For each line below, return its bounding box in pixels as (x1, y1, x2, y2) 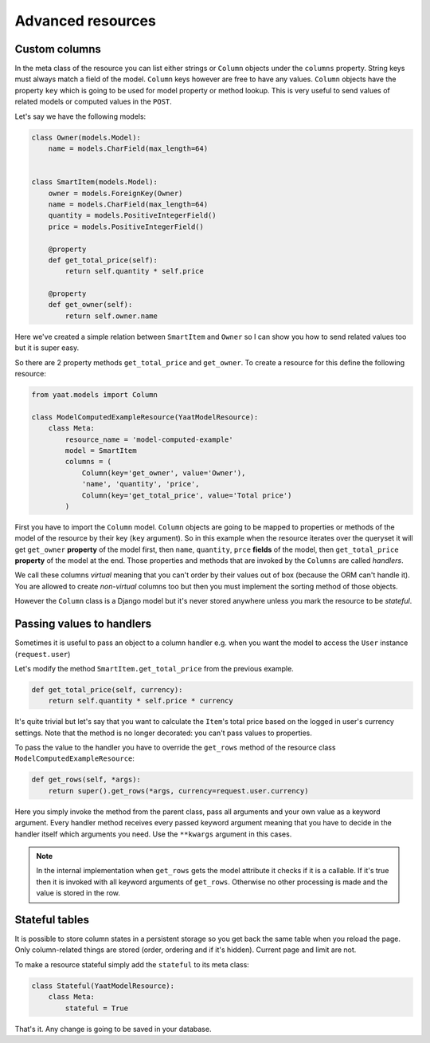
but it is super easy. (14, 343, 80, 352)
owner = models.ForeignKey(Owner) (48, 188, 183, 198)
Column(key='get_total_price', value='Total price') (81, 490, 292, 500)
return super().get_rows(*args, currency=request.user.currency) (48, 786, 309, 795)
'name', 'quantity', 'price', (81, 479, 200, 489)
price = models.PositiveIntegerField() (48, 222, 205, 231)
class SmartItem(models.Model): (31, 178, 158, 187)
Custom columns (14, 42, 101, 56)
